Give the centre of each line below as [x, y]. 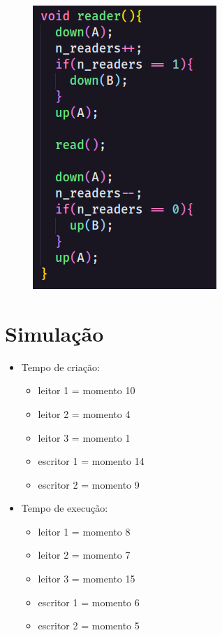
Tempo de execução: [65, 508]
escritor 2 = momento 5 [89, 626]
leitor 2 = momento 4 [84, 413]
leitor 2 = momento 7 [84, 555]
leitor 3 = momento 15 [87, 579]
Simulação [54, 333]
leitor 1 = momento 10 [87, 390]
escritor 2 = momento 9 [89, 484]
